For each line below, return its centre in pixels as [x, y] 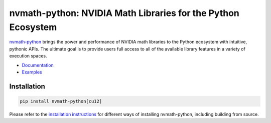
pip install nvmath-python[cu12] [61, 101]
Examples [32, 72]
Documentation [38, 65]
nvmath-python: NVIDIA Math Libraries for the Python [124, 13]
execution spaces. [28, 56]
